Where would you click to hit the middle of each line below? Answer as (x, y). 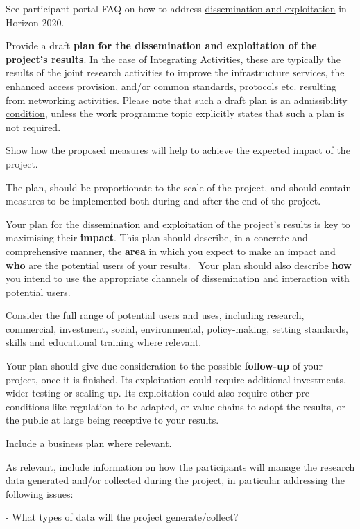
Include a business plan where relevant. (89, 443)
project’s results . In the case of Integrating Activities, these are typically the (173, 59)
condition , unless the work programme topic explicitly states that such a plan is (175, 113)
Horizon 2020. (35, 22)
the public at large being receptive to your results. (112, 420)
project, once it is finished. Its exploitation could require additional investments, (176, 379)
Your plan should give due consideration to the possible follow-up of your (164, 366)
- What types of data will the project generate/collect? (122, 517)
